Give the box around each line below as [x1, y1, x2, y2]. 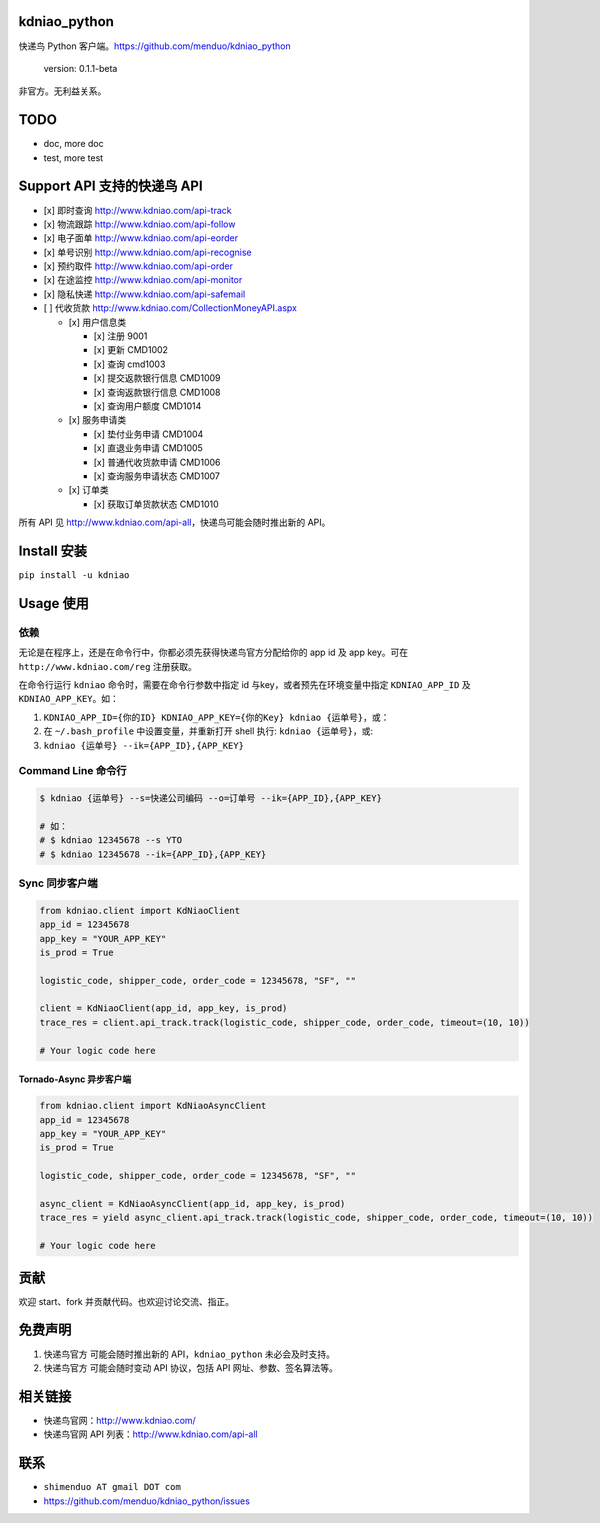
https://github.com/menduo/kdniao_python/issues [43, 1495, 250, 1507]
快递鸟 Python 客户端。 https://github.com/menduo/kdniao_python [18, 40, 291, 52]
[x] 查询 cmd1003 [93, 358, 166, 370]
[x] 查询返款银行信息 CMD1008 [93, 386, 221, 398]
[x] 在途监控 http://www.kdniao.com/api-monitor [43, 274, 243, 286]
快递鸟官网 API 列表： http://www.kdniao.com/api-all [43, 1428, 259, 1440]
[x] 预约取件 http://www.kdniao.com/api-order [43, 260, 234, 272]
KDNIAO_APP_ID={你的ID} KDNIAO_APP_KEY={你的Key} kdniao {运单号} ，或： [43, 711, 390, 723]
